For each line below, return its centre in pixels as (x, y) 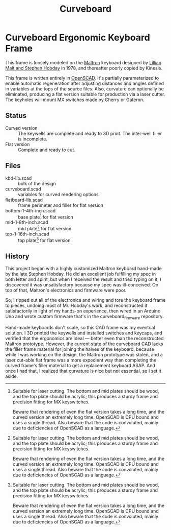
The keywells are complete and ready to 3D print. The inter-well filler (90, 133)
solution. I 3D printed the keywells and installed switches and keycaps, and (84, 333)
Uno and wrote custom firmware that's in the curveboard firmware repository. (84, 317)
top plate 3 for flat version (44, 239)
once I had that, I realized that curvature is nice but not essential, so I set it (83, 371)
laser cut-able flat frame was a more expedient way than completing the (81, 360)
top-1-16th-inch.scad (27, 234)
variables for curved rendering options (58, 194)
